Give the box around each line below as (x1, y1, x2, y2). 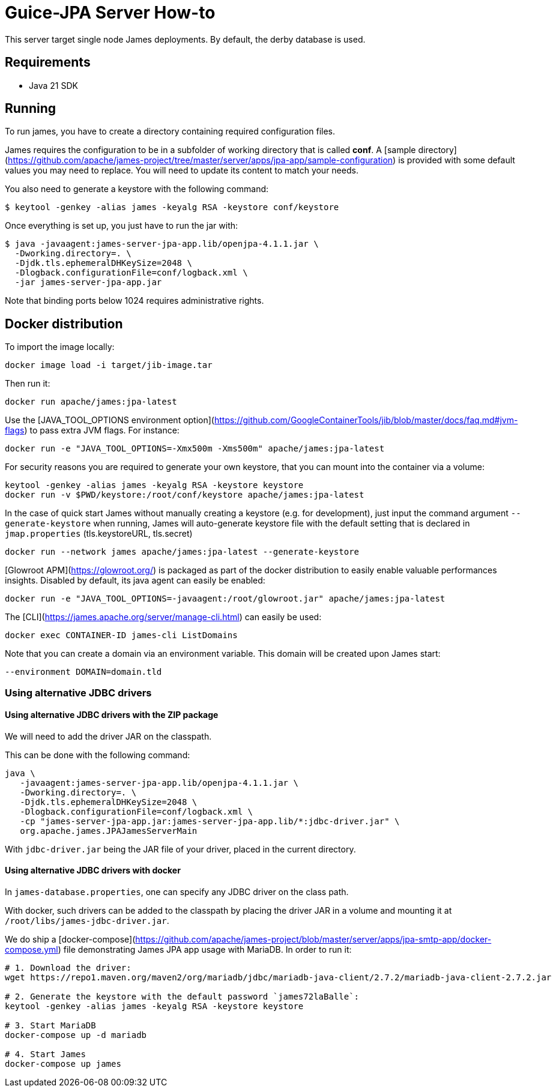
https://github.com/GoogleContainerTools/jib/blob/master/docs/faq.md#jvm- (214, 415, 518, 426)
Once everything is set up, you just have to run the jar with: (5, 220, 238, 231)
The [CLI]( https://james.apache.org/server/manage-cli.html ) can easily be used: (5, 612, 322, 623)
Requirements (5, 55, 91, 70)
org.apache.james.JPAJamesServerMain (20, 825, 198, 836)
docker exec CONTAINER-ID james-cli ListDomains (5, 630, 238, 641)
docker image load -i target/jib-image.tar (5, 360, 213, 370)
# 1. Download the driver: (5, 963, 131, 973)
